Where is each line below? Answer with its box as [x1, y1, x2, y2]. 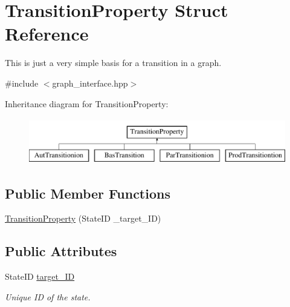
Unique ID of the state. [5, 290, 91, 303]
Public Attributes [5, 242, 117, 260]
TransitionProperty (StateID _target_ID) [5, 212, 161, 225]
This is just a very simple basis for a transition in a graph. [5, 56, 222, 69]
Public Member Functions [5, 183, 170, 202]
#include [5, 76, 39, 89]
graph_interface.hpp [52, 76, 128, 89]
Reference [5, 21, 89, 46]
